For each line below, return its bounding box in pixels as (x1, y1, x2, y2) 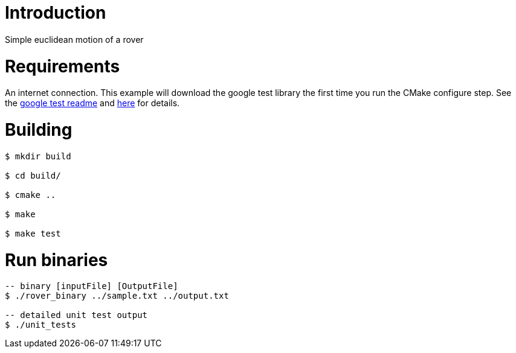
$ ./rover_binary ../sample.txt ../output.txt (5, 291, 229, 301)
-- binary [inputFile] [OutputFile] (5, 281, 178, 291)
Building (5, 119, 73, 140)
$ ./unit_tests (5, 320, 77, 330)
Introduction (5, 2, 106, 23)
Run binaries (5, 249, 108, 270)
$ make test (5, 228, 61, 238)
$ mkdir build (5, 151, 71, 161)
